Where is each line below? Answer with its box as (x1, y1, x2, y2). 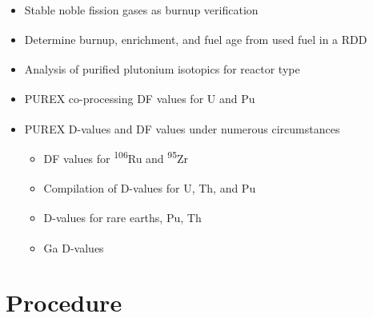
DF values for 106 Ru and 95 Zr (43, 148, 189, 166)
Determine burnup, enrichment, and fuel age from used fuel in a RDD (24, 30, 367, 47)
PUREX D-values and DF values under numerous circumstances (24, 120, 340, 137)
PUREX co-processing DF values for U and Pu (24, 90, 255, 107)
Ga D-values (43, 239, 104, 256)
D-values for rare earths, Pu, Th (43, 209, 202, 226)
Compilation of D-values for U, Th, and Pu (43, 180, 256, 197)
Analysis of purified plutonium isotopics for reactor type (24, 61, 300, 78)
